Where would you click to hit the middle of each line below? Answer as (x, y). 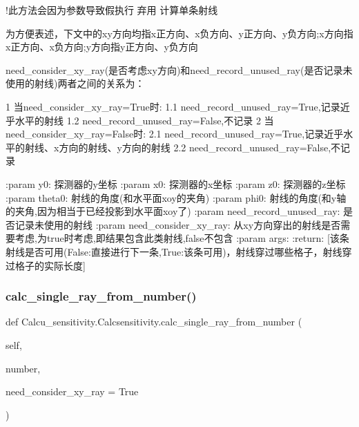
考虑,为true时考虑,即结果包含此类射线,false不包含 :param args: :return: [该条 (182, 238)
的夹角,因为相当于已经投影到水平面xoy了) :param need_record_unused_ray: (173, 211)
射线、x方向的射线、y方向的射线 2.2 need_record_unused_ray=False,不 (183, 147)
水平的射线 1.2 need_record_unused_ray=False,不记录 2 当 (144, 120)
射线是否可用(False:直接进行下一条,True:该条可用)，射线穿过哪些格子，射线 (174, 251)
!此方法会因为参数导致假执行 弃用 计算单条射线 (112, 10)
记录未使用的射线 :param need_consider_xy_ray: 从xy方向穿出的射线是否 (178, 224)
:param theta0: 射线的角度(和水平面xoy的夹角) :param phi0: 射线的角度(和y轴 (176, 197)
